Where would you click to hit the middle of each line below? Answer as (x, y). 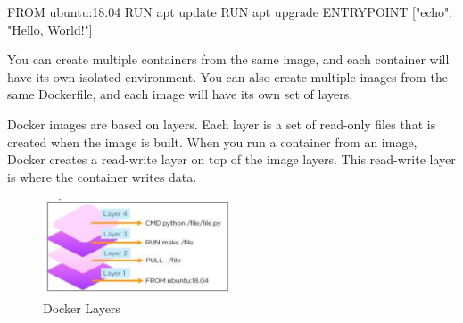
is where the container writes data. (102, 176)
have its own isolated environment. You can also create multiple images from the (227, 76)
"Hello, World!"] (50, 29)
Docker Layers (82, 307)
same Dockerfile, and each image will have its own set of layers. (180, 94)
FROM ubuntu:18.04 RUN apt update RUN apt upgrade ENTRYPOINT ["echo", (230, 12)
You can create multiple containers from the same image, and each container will (228, 59)
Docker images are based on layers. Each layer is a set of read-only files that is (222, 124)
